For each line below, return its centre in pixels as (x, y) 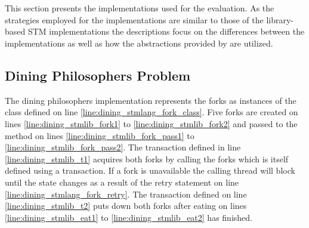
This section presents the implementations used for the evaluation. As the (140, 8)
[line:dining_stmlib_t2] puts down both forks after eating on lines (126, 206)
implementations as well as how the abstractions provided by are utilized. (139, 43)
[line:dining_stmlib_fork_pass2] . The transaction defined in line (123, 147)
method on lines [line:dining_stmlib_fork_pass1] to (100, 135)
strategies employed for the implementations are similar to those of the (134, 19)
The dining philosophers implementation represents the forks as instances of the (151, 100)
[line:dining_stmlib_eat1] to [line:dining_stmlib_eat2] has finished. (129, 217)
